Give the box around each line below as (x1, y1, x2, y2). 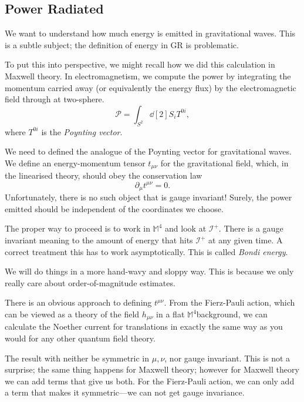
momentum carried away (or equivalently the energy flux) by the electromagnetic (5, 81, 296, 93)
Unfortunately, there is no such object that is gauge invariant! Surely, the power (5, 191, 292, 203)
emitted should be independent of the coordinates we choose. (5, 202, 224, 215)
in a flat (156, 308, 185, 320)
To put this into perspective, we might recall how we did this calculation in (5, 58, 275, 71)
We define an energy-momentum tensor (5, 156, 146, 169)
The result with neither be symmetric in (5, 351, 150, 364)
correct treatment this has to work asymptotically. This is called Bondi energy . (5, 245, 288, 257)
